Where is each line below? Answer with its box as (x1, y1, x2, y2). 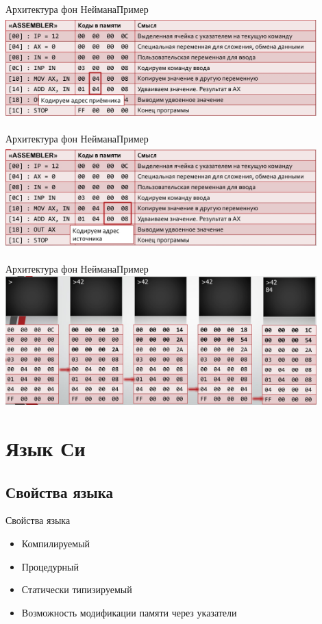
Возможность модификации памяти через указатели (21, 605, 237, 619)
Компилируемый (21, 536, 90, 551)
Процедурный (21, 559, 79, 573)
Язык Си (5, 434, 86, 462)
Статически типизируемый (21, 582, 132, 597)
